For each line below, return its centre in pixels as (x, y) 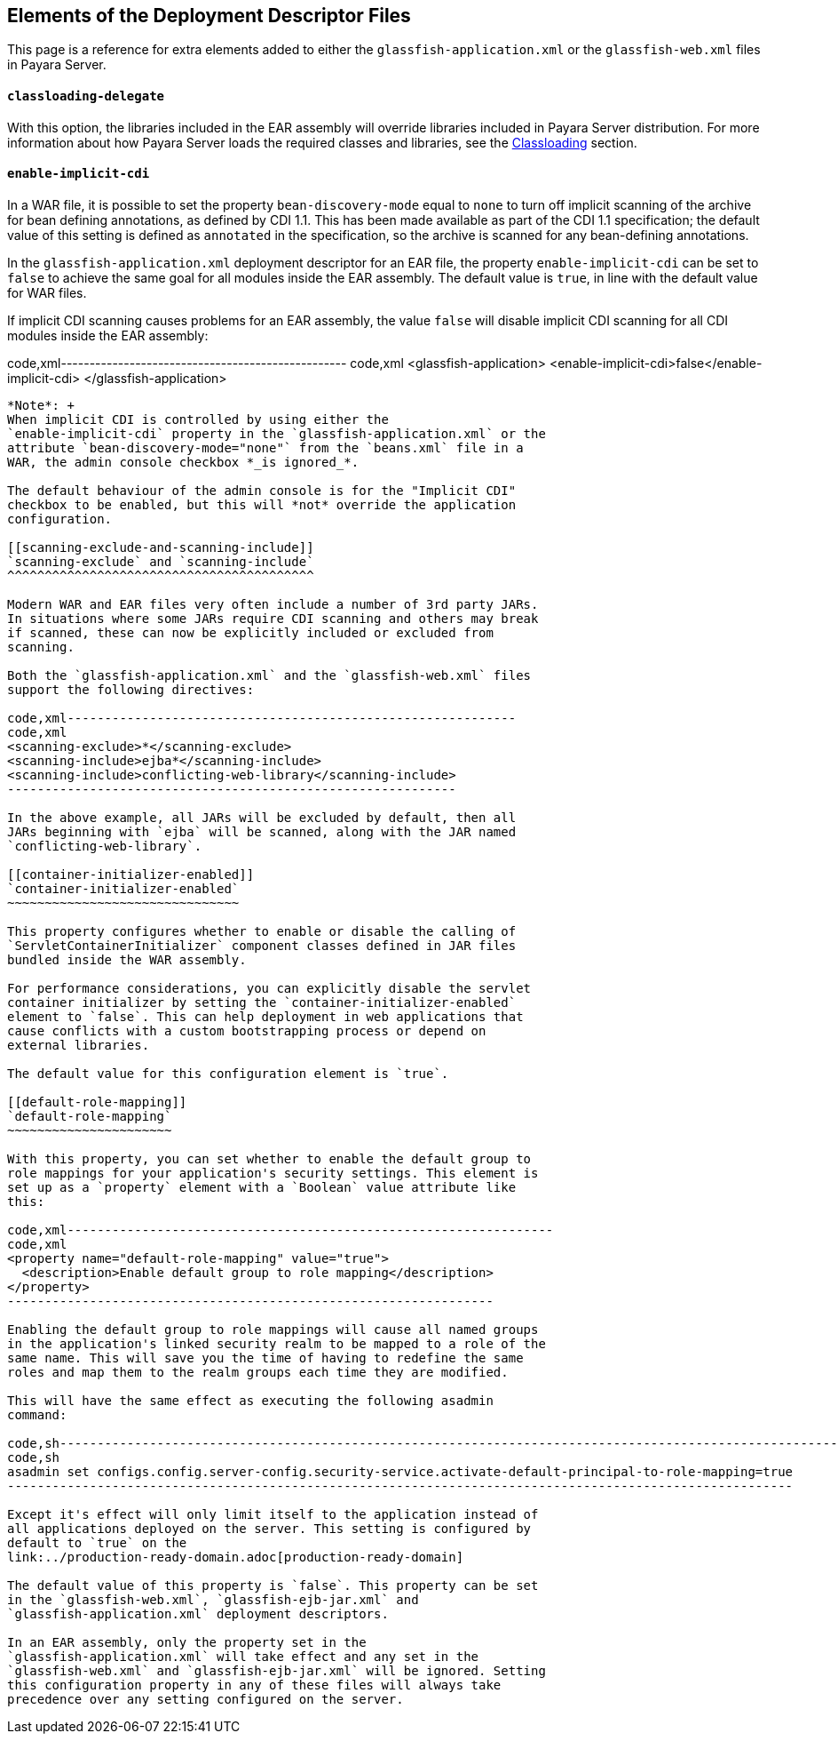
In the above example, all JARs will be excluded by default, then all (262, 817)
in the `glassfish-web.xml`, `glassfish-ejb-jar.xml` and (213, 1599)
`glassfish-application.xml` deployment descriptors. (198, 1613)
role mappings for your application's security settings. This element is (273, 1173)
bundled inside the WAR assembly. (127, 959)
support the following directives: (131, 689)
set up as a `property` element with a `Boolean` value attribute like (262, 1187)
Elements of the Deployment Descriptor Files (209, 16)
